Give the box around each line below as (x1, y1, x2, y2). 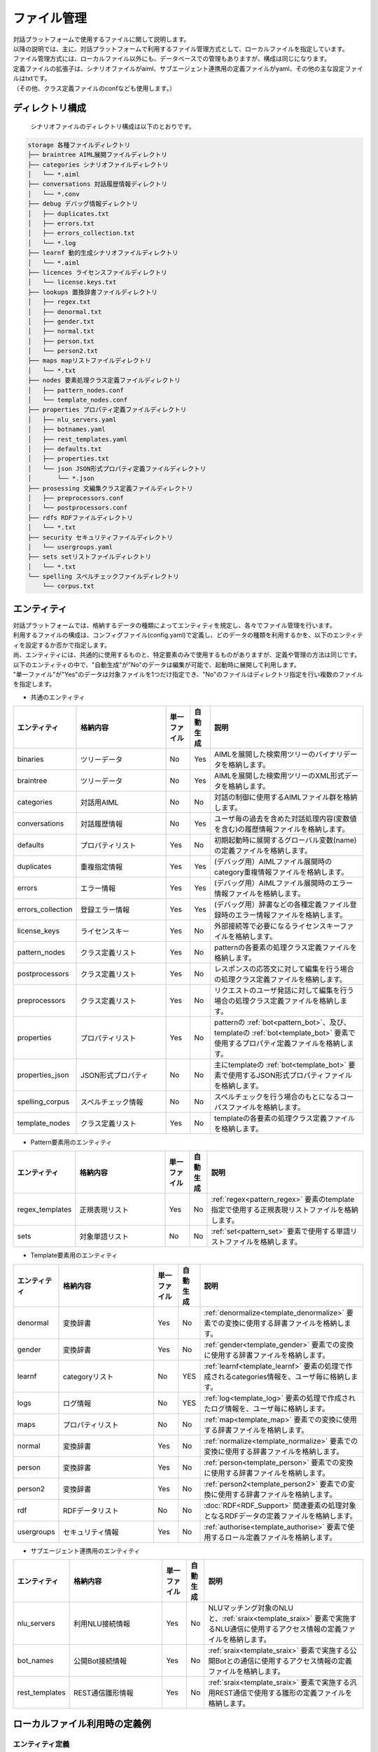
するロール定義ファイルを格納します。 (211, 1532, 337, 1542)
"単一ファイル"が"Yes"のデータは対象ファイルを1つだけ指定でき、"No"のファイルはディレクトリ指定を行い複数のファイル (13, 670, 363, 678)
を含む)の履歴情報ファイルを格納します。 (213, 824, 350, 834)
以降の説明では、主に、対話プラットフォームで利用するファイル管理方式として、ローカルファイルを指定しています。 (13, 44, 349, 53)
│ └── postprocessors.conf (27, 504, 128, 512)
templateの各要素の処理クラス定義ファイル (213, 1114, 355, 1123)
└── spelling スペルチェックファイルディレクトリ (27, 573, 180, 581)
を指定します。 (13, 680, 56, 688)
